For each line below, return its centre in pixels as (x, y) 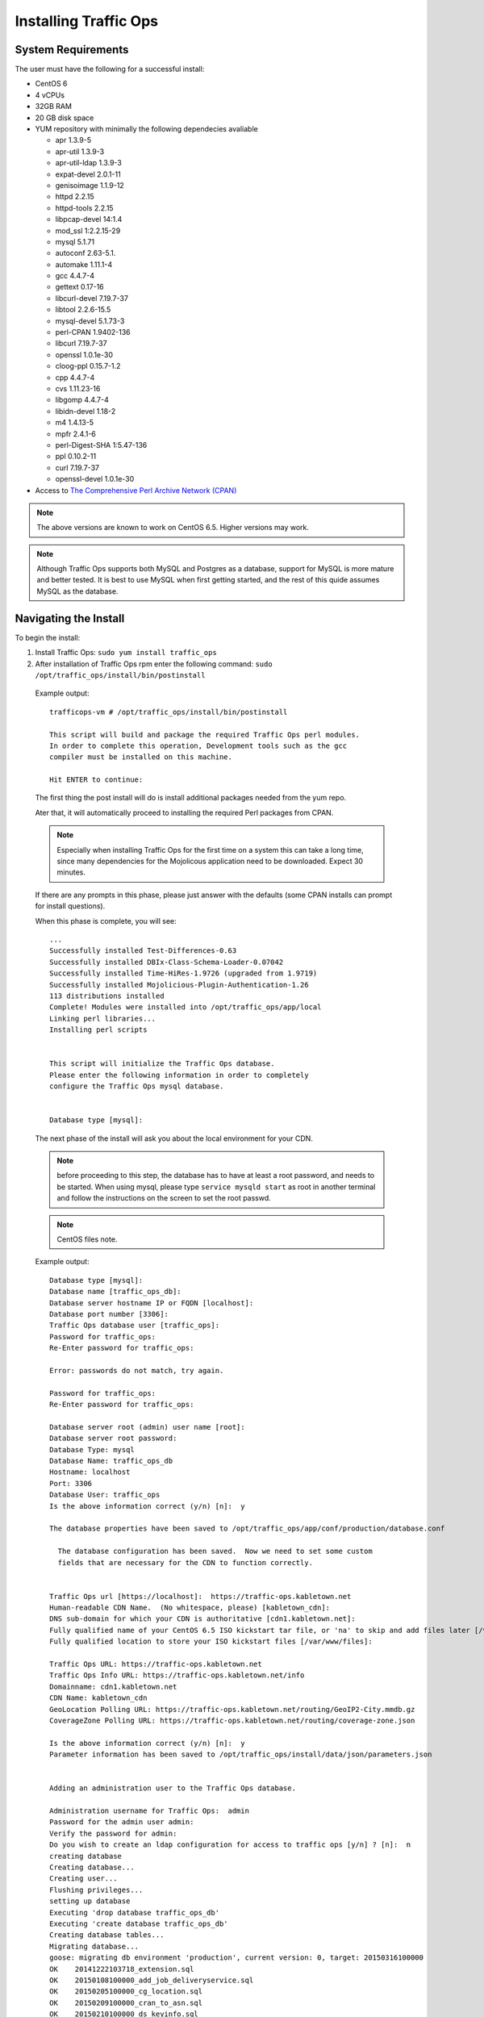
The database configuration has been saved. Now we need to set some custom (215, 1551)
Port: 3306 (71, 1483)
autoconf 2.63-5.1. (86, 253)
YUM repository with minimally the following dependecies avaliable (146, 129)
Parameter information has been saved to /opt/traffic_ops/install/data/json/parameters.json (241, 1754)
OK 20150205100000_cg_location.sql (126, 1992)
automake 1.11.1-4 (84, 264)
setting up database (90, 1901)
